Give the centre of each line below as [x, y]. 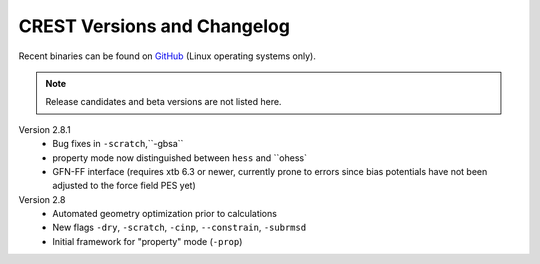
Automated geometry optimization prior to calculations [164, 214]
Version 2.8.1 [44, 129]
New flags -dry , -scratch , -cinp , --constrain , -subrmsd [179, 227]
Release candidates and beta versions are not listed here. [163, 102]
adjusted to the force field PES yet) [124, 186]
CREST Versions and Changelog [154, 26]
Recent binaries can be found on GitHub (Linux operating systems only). [167, 56]
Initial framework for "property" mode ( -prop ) [147, 241]
